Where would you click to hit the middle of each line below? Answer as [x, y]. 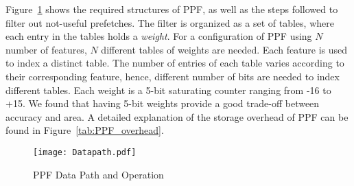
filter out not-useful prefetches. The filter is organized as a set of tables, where [170, 22]
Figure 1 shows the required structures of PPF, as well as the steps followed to [172, 9]
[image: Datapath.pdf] [85, 152]
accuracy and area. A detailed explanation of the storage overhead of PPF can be [177, 116]
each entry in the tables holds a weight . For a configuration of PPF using [159, 36]
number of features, [46, 49]
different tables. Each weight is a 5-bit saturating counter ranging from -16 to [168, 90]
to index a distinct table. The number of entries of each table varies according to [175, 63]
